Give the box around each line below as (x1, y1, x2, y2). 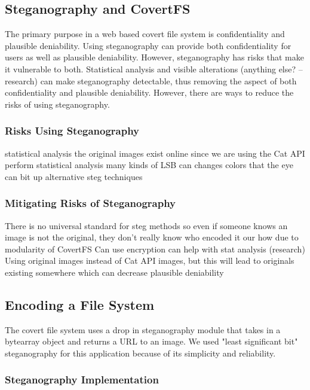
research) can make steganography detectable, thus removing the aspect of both (5, 74, 297, 87)
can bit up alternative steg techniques (5, 170, 143, 182)
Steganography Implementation (5, 372, 159, 387)
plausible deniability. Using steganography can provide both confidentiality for (5, 39, 291, 51)
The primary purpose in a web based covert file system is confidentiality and (5, 28, 285, 40)
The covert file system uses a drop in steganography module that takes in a (5, 323, 281, 336)
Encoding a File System (5, 295, 155, 313)
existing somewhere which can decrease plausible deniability (5, 266, 224, 278)
